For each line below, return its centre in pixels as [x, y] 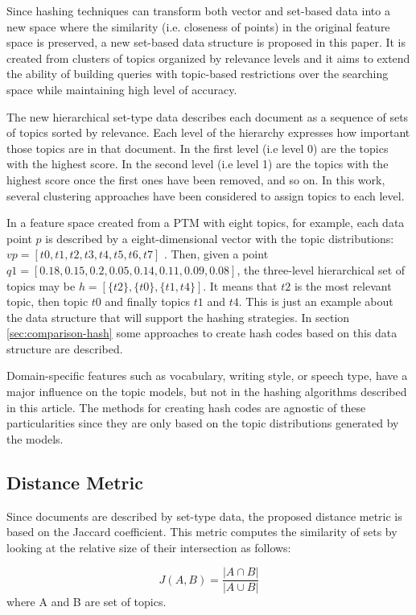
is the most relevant [343, 285]
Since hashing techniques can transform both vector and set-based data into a [198, 10]
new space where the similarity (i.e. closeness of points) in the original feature [198, 26]
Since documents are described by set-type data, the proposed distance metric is [204, 516]
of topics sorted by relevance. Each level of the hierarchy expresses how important [208, 132]
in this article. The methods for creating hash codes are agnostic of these [186, 407]
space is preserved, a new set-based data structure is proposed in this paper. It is [206, 42]
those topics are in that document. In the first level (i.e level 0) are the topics [198, 148]
